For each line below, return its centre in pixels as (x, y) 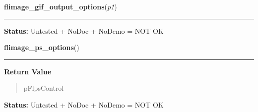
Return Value (28, 71)
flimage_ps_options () (42, 47)
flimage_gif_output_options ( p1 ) (61, 6)
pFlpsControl (44, 88)
